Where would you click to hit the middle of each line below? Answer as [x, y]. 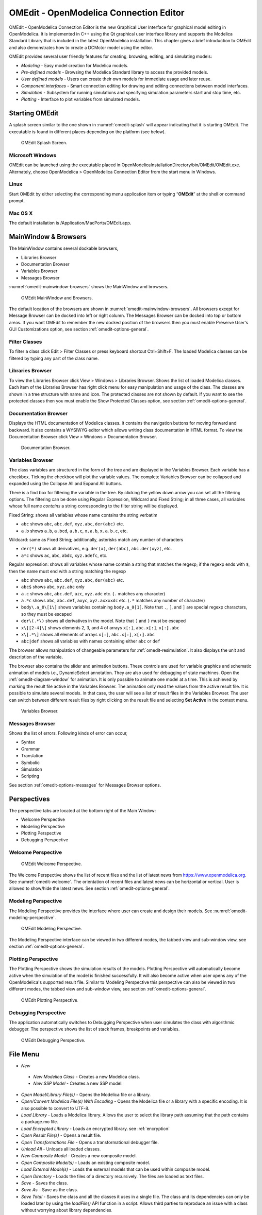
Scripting [30, 776]
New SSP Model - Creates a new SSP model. [78, 1083]
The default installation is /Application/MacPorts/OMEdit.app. [70, 223]
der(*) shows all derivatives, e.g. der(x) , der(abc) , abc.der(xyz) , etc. [97, 549]
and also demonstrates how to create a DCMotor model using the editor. [81, 47]
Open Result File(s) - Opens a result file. [61, 1135]
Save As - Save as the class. [49, 1190]
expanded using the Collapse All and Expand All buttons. [65, 484]
